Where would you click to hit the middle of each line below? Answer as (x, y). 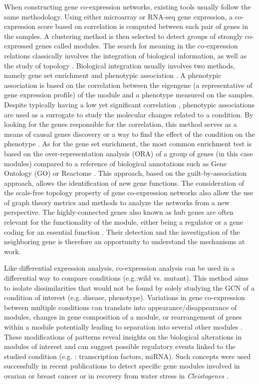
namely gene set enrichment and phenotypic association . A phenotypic (113, 75)
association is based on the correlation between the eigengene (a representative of (128, 85)
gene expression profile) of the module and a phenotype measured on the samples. (129, 95)
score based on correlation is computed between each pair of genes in (143, 26)
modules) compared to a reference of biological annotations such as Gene (116, 163)
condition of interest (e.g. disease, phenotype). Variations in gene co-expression (125, 297)
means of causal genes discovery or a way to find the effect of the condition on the (129, 134)
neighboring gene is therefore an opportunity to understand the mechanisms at (125, 241)
